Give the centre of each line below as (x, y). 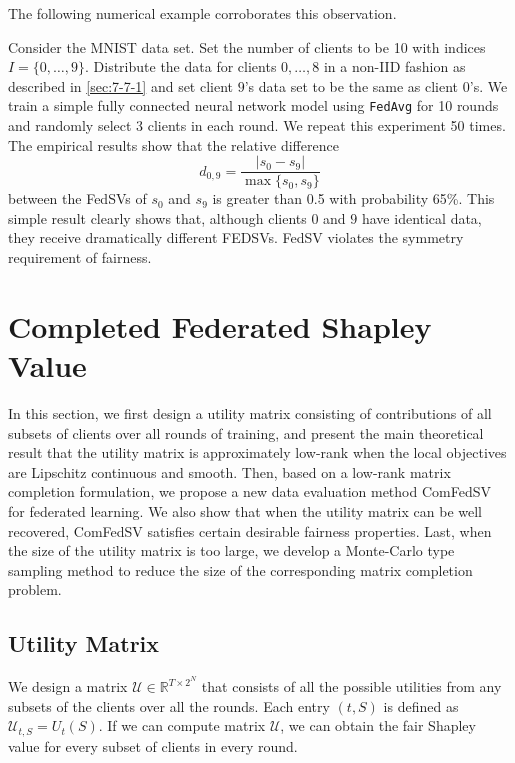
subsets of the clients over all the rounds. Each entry (169, 705)
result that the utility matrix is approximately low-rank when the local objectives (257, 452)
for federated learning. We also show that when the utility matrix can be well (245, 510)
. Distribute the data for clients (181, 66)
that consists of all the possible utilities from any (351, 686)
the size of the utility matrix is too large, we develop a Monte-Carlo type (231, 550)
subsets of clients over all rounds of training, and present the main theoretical (246, 432)
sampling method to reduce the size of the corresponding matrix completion (240, 569)
